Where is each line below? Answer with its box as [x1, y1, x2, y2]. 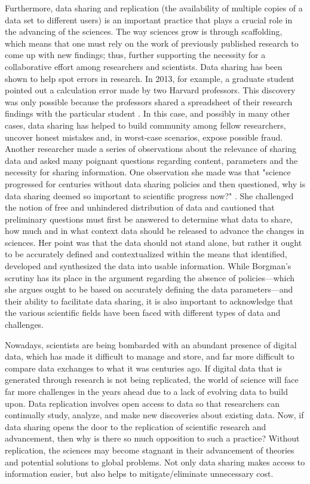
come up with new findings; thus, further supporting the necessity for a [5, 48, 266, 61]
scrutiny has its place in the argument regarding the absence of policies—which [5, 271, 295, 284]
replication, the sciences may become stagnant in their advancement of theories [5, 443, 294, 456]
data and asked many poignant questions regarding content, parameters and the [5, 154, 298, 166]
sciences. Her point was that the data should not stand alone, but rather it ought [5, 236, 302, 248]
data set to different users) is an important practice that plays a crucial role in [5, 13, 293, 26]
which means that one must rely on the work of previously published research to [5, 36, 299, 49]
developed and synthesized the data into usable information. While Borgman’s [5, 260, 291, 272]
